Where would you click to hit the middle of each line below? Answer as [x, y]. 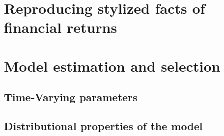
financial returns [61, 27]
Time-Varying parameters [71, 97]
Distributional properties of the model [103, 126]
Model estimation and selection [112, 66]
